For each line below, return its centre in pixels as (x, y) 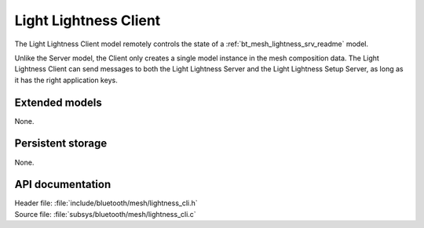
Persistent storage (61, 144)
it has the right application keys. (66, 80)
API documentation (63, 185)
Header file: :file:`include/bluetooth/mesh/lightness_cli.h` (106, 203)
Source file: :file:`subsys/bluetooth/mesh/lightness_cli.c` (105, 214)
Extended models (58, 102)
